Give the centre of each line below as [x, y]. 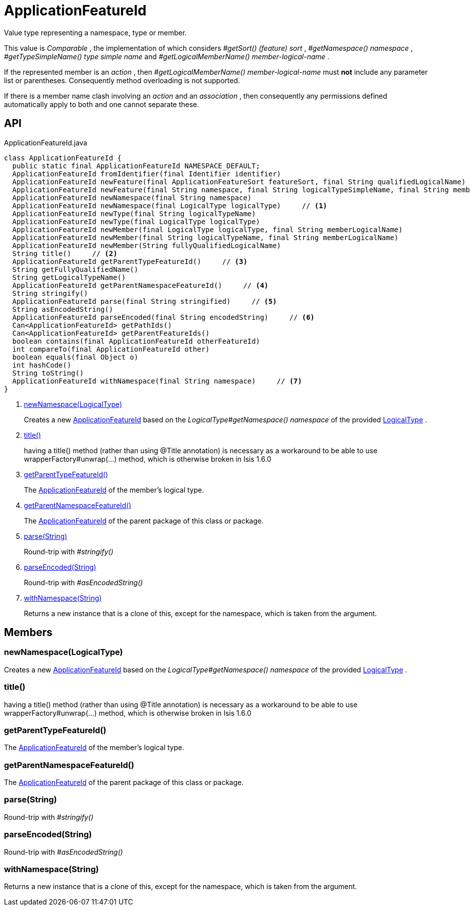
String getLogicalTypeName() [69, 277]
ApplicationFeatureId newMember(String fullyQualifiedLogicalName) [147, 245]
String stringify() [50, 293]
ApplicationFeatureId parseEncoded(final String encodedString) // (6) [163, 317]
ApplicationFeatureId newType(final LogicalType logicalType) [136, 221]
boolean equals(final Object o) [75, 357]
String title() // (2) [65, 253]
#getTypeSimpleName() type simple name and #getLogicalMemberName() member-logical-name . [167, 56]
